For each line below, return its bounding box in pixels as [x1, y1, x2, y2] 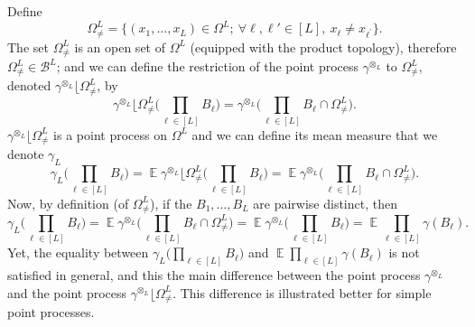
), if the [150, 193, 192, 212]
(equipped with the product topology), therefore [190, 37, 457, 56]
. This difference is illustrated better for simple [172, 283, 432, 302]
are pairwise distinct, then [253, 193, 397, 212]
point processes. [7, 303, 95, 321]
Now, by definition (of [7, 193, 129, 212]
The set [7, 37, 49, 56]
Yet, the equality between [7, 243, 149, 262]
